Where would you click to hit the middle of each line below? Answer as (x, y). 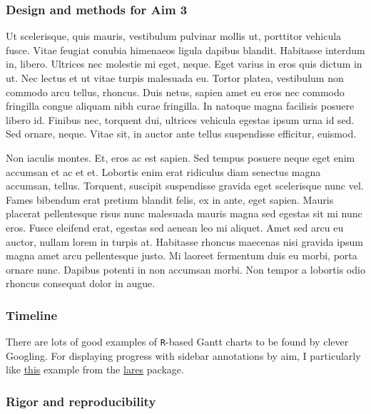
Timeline (32, 315)
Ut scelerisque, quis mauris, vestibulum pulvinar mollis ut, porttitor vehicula (174, 36)
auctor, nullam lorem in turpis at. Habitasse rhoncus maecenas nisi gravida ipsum (184, 241)
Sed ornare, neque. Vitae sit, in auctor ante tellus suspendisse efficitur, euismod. (181, 134)
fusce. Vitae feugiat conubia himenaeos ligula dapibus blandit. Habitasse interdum (185, 50)
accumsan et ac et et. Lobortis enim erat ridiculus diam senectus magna (163, 171)
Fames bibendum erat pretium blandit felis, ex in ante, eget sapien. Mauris (170, 199)
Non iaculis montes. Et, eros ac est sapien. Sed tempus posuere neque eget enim (181, 157)
